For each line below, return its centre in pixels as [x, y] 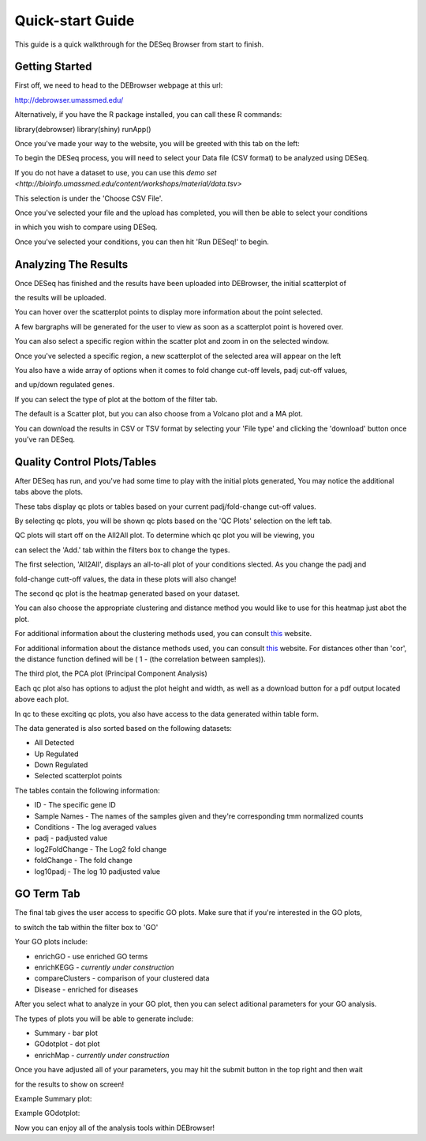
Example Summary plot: [53, 1098]
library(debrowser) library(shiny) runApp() [83, 129]
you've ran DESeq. [45, 439]
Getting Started [53, 67]
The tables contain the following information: [87, 790]
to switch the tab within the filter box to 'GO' [86, 927]
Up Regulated [56, 754]
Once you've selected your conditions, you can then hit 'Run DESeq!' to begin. [142, 242]
